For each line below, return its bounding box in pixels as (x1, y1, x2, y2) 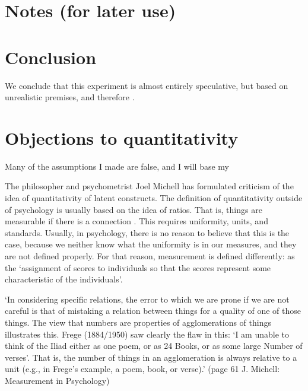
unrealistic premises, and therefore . (5, 91, 135, 103)
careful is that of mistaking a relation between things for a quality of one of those (5, 304, 301, 317)
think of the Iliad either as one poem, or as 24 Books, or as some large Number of (5, 339, 303, 352)
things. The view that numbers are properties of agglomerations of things (5, 316, 271, 328)
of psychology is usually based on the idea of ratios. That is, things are (5, 203, 262, 215)
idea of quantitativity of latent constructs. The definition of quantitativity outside (5, 192, 303, 204)
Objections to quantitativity (5, 125, 239, 150)
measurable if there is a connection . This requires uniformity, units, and (5, 215, 268, 227)
